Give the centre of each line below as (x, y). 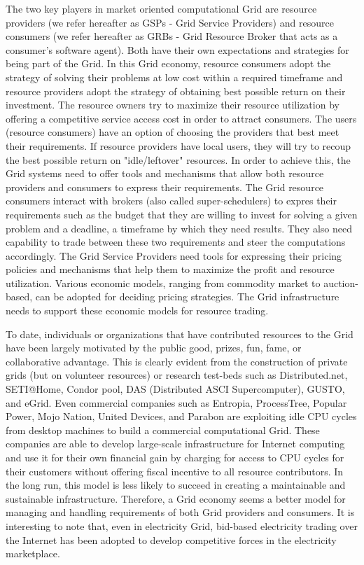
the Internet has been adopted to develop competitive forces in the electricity (171, 539)
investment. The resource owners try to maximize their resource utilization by (173, 105)
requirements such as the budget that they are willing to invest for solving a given (182, 214)
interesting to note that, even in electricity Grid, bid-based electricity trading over (182, 525)
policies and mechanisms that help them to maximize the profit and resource (170, 269)
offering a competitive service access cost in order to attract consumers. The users (181, 118)
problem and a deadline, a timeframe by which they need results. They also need (179, 228)
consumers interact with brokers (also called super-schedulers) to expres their (171, 201)
